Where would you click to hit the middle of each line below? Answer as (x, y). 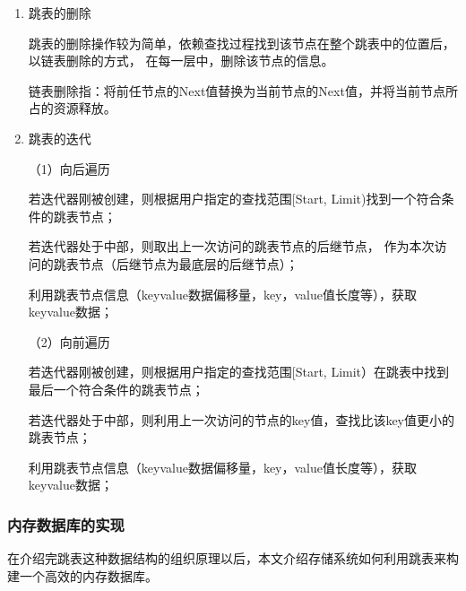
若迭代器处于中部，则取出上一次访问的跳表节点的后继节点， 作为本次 (231, 246)
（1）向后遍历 (69, 168)
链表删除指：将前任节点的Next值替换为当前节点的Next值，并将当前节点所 (243, 90)
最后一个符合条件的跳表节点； (116, 389)
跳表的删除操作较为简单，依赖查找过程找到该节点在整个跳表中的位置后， (242, 43)
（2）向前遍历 (69, 341)
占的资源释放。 (72, 108)
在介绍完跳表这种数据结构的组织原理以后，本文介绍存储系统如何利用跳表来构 (233, 558)
